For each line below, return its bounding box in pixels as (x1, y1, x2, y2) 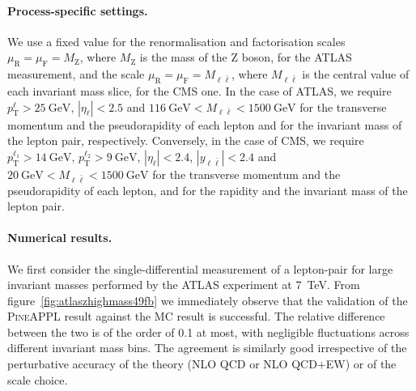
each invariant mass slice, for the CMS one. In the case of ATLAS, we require (7, 82, 392, 99)
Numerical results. (7, 229, 112, 246)
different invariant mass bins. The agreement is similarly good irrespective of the (7, 339, 407, 356)
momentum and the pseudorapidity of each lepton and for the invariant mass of (7, 116, 402, 133)
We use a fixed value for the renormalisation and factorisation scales (7, 32, 346, 49)
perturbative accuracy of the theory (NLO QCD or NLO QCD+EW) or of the (7, 355, 397, 372)
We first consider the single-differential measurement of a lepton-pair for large (7, 260, 393, 277)
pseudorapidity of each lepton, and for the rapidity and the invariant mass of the (7, 181, 408, 198)
